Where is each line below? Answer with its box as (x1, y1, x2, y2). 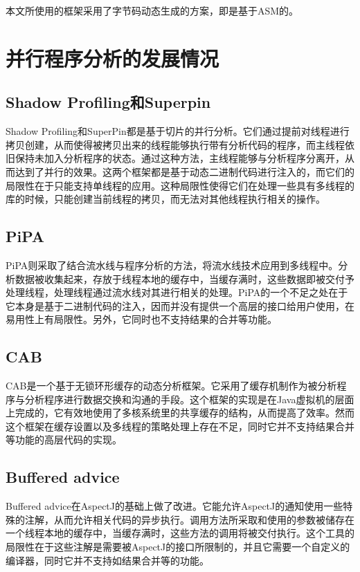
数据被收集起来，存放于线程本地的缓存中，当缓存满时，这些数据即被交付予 (15, 271, 354, 286)
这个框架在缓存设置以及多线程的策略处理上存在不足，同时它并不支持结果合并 (6, 418, 354, 433)
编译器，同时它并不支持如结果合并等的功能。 (6, 553, 209, 567)
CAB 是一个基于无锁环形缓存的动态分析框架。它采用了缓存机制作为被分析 (6, 378, 337, 393)
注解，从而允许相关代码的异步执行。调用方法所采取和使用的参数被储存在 (24, 512, 354, 526)
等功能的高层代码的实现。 (6, 432, 122, 447)
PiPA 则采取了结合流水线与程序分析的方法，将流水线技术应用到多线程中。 (6, 257, 339, 272)
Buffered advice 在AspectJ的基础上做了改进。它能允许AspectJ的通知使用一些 (6, 499, 343, 513)
